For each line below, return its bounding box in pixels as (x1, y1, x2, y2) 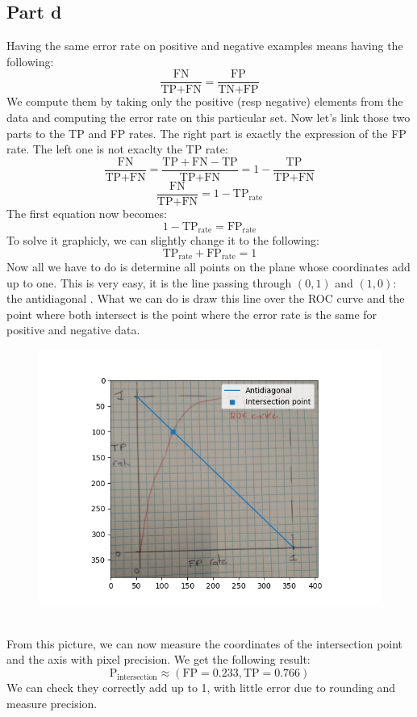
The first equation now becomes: (6, 204, 167, 221)
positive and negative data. (6, 321, 140, 338)
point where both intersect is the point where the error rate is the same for (6, 305, 377, 322)
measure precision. (6, 694, 98, 711)
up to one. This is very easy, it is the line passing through (6, 274, 292, 291)
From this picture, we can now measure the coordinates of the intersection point (6, 635, 403, 652)
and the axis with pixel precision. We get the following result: (6, 651, 311, 668)
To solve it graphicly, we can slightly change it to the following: (6, 232, 319, 248)
